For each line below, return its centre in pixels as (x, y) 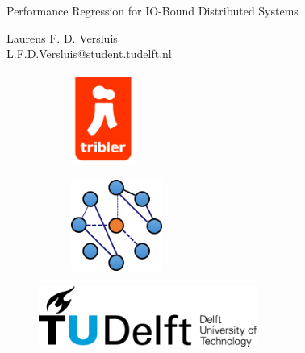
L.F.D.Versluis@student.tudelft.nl (89, 54)
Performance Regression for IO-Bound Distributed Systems (152, 10)
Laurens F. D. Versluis (62, 37)
